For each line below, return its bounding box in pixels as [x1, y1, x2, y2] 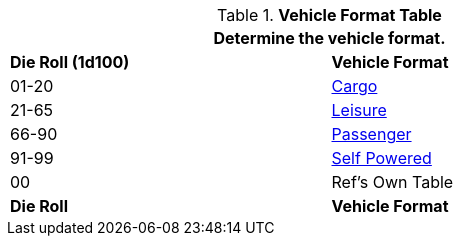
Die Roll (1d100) [10, 52, 130, 72]
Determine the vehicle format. [213, 28, 446, 48]
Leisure [331, 100, 387, 120]
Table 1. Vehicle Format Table [217, 5, 442, 25]
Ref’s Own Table [331, 172, 454, 192]
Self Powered [331, 148, 432, 168]
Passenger [331, 124, 412, 144]
